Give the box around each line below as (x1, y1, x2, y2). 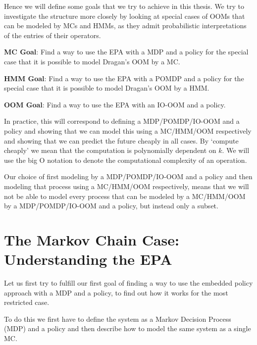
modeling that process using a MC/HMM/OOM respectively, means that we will (4, 181, 249, 191)
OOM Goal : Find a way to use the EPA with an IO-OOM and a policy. (4, 99, 226, 109)
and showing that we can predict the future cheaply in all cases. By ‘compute (4, 135, 239, 146)
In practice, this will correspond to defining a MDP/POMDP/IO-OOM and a (4, 116, 240, 126)
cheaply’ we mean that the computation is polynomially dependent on (4, 145, 216, 155)
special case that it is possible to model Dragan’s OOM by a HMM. (4, 83, 209, 93)
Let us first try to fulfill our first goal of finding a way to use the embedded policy (4, 278, 253, 288)
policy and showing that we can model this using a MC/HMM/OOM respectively (4, 125, 252, 136)
